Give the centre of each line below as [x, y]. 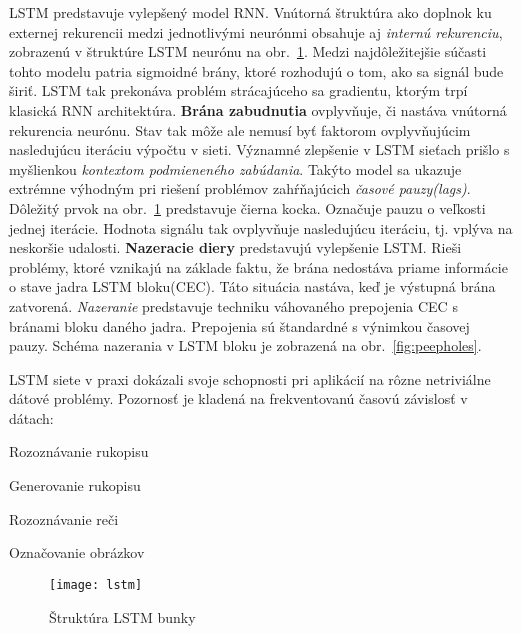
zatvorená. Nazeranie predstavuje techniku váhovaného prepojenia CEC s [233, 305]
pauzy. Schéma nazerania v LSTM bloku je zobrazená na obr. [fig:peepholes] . [245, 345]
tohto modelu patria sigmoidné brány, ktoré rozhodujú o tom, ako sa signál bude [256, 70]
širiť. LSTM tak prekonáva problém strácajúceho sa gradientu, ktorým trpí [238, 90]
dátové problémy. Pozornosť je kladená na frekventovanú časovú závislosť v [238, 398]
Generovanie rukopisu [75, 485]
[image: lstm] [96, 584]
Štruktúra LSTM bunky [122, 616]
